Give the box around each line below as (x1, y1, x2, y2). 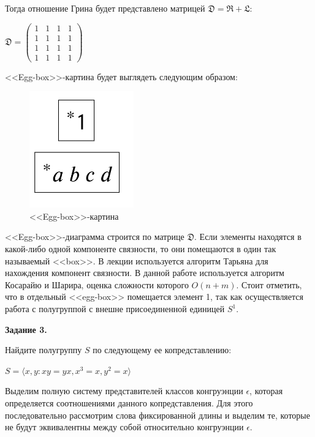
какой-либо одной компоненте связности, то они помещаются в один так (5, 242, 276, 255)
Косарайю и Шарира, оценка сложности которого (5, 278, 189, 291)
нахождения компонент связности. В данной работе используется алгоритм (5, 266, 284, 279)
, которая (249, 384, 283, 397)
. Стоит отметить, (236, 278, 302, 291)
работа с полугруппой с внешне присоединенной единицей (5, 302, 225, 315)
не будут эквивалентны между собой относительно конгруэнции (5, 420, 244, 433)
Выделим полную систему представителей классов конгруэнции (5, 384, 243, 397)
